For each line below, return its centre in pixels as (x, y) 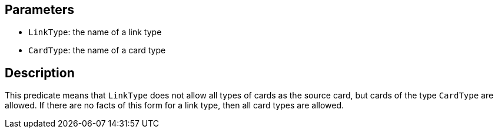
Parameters (39, 10)
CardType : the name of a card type (97, 50)
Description (40, 73)
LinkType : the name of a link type (95, 32)
